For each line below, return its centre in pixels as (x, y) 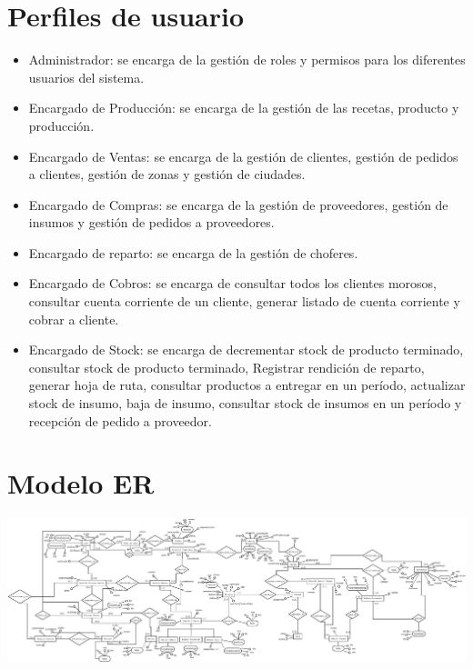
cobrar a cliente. (74, 319)
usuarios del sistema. (86, 77)
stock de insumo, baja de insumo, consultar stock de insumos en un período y (245, 403)
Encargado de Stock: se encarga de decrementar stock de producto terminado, (246, 349)
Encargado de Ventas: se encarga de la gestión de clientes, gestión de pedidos (243, 156)
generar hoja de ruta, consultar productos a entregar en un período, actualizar (247, 385)
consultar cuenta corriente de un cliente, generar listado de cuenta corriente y (244, 301)
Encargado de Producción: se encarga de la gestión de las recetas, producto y (244, 108)
